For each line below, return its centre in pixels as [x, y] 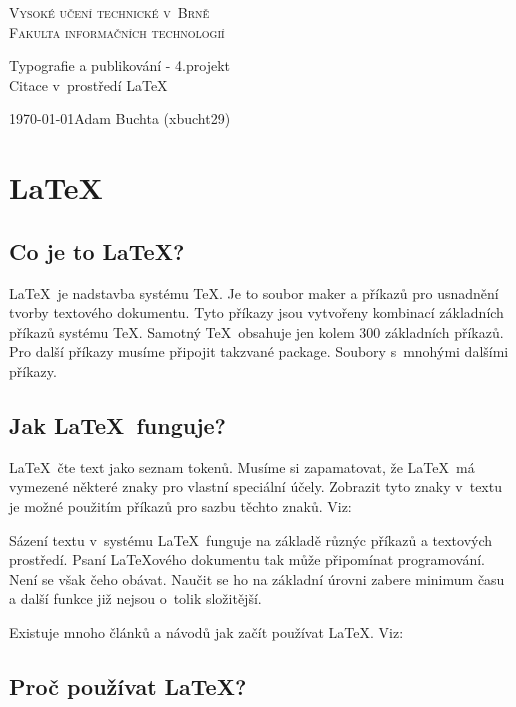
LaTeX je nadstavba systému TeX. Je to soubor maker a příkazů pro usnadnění [254, 292]
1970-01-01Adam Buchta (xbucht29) [120, 118]
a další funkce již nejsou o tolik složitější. [135, 598]
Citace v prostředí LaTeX [88, 84]
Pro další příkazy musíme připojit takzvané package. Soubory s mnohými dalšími [259, 351]
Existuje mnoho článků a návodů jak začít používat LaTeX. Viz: [206, 631]
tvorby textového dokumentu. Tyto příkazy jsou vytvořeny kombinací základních [256, 312]
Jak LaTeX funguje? [117, 424]
